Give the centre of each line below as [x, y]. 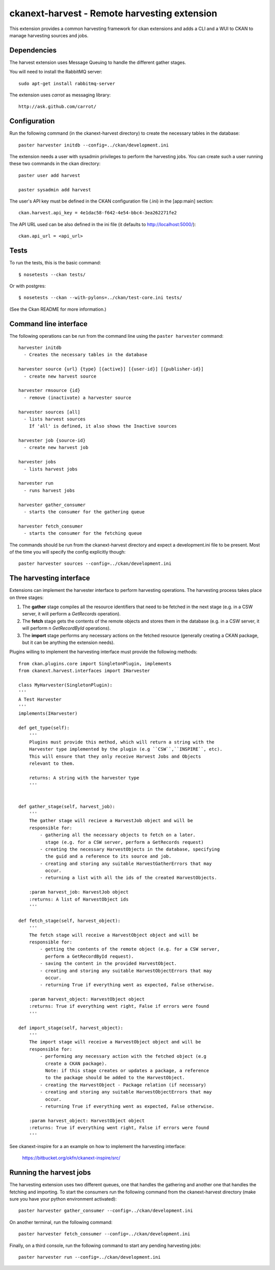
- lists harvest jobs [51, 469]
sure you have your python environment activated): [63, 1199]
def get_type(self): [44, 728]
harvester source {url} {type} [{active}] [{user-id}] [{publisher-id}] [111, 369]
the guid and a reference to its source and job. [108, 856]
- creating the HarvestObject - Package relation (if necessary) [123, 1085]
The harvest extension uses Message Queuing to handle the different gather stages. [98, 62]
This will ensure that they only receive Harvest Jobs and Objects [115, 756]
